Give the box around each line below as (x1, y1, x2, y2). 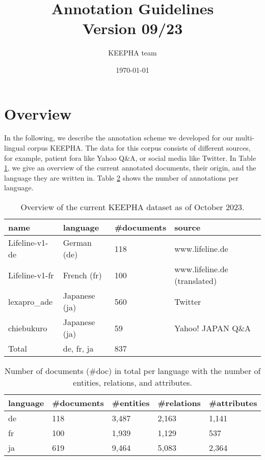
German (63, 237, 92, 248)
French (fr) (63, 269, 102, 281)
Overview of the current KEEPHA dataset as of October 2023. (20, 201, 245, 213)
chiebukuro (8, 322, 47, 334)
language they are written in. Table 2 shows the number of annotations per (4, 172, 239, 183)
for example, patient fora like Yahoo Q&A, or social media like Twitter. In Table (4, 152, 256, 163)
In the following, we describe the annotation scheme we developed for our (4, 132, 233, 143)
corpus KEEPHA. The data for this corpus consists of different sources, (27, 142, 251, 153)
